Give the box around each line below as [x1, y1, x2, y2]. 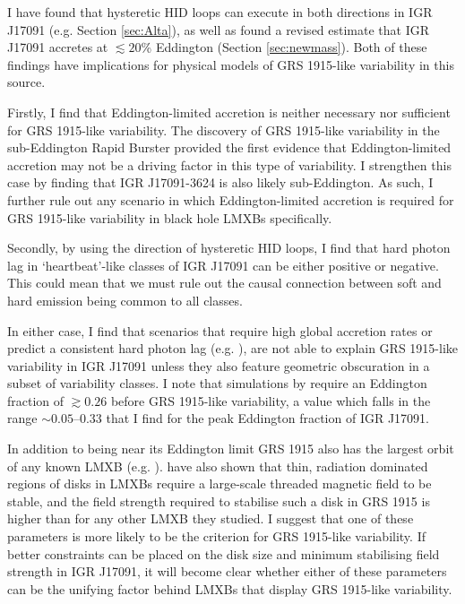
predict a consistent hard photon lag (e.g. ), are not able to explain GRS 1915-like [7, 339, 459, 358]
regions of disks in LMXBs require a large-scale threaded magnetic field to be [7, 474, 432, 493]
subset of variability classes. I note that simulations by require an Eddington [7, 374, 427, 393]
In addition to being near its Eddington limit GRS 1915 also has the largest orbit [7, 439, 454, 458]
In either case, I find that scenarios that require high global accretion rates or [7, 321, 433, 340]
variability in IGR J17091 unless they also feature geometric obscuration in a [7, 356, 430, 375]
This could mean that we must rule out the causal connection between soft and [7, 273, 442, 292]
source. [7, 73, 46, 91]
